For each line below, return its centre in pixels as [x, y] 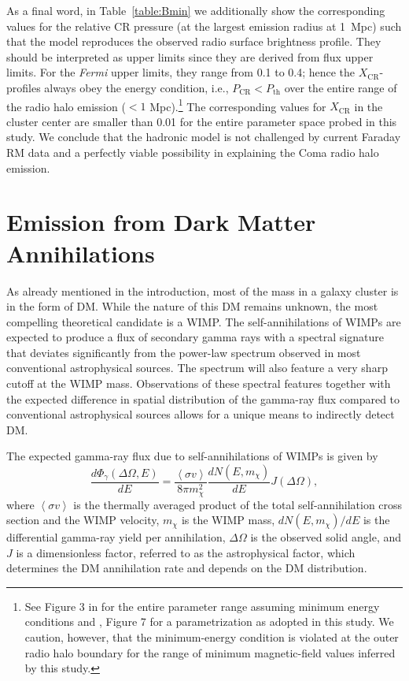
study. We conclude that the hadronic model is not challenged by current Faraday [204, 137]
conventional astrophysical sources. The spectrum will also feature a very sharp [197, 368]
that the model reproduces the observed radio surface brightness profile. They [194, 41]
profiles [24, 87]
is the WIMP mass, [228, 520]
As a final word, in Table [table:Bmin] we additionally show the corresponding [196, 10]
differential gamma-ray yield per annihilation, [116, 537]
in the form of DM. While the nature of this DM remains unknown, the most [192, 306]
